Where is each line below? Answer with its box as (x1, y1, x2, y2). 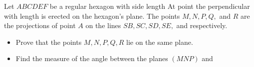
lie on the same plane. (126, 36, 193, 47)
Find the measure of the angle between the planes (15, 53, 168, 64)
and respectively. (176, 20, 228, 31)
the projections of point (4, 20, 76, 31)
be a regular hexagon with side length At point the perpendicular (49, 1, 250, 11)
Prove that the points (15, 36, 82, 47)
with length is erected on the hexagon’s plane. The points (4, 10, 180, 21)
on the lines (85, 20, 121, 31)
